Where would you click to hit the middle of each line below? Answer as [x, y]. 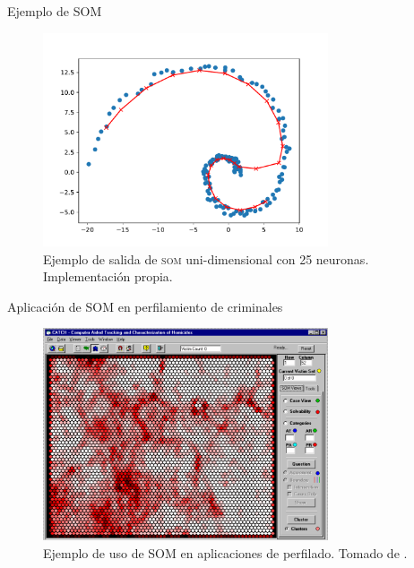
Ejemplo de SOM [55, 11]
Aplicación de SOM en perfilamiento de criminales [145, 306]
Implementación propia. [108, 276]
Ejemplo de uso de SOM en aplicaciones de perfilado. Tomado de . [225, 553]
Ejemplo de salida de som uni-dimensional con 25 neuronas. [206, 258]
